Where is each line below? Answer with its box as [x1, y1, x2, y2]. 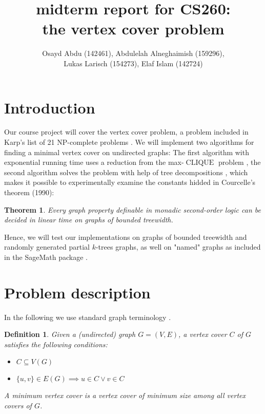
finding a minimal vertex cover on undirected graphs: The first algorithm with [4, 146, 249, 157]
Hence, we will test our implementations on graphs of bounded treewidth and [4, 231, 247, 242]
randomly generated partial [4, 241, 90, 252]
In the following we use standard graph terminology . [4, 311, 171, 322]
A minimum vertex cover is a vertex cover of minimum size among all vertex [4, 390, 246, 401]
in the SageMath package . [4, 251, 88, 262]
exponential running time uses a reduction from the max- [4, 157, 184, 167]
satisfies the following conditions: [4, 338, 108, 349]
